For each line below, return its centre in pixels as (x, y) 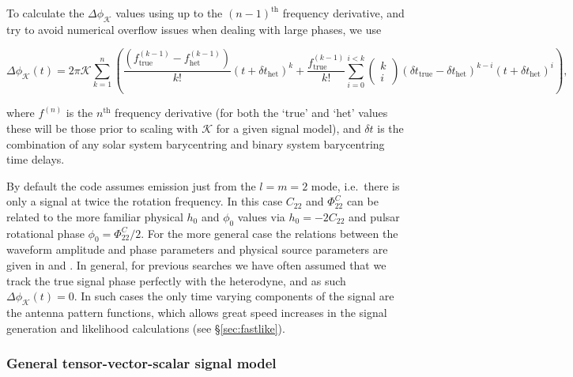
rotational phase (45, 233)
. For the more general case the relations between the (270, 233)
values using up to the (169, 13)
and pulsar (374, 216)
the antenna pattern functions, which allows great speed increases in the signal (197, 313)
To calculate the (45, 13)
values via (261, 216)
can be (362, 201)
